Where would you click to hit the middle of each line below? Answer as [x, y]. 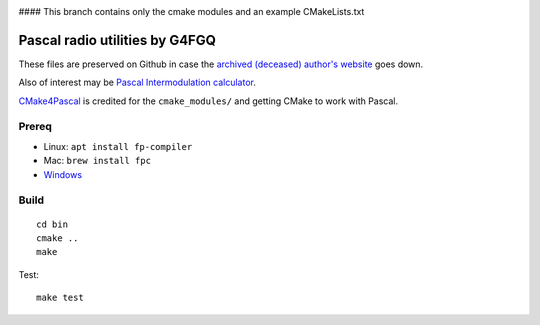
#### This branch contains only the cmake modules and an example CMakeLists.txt [191, 11]
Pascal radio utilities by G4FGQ [117, 40]
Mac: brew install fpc [97, 161]
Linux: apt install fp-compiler [118, 146]
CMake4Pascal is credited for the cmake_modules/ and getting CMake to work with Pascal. [208, 101]
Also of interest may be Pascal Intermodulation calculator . [137, 82]
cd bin [52, 224]
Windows [63, 174]
